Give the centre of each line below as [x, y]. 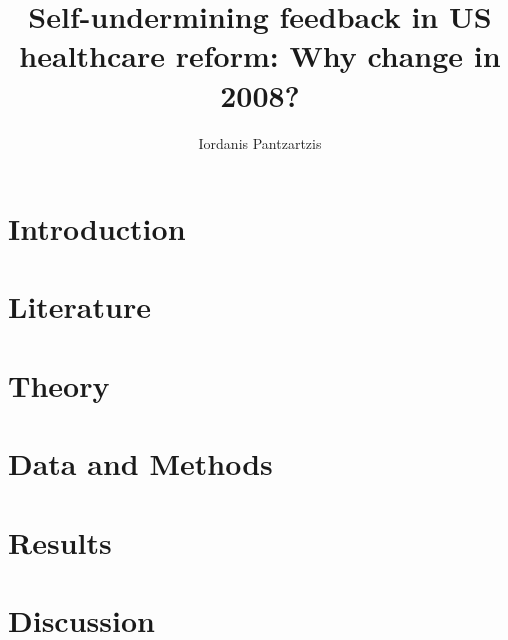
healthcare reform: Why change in [260, 55]
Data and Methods [140, 463]
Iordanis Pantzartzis [260, 142]
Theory [59, 384]
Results [60, 541]
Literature [79, 306]
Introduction [97, 228]
